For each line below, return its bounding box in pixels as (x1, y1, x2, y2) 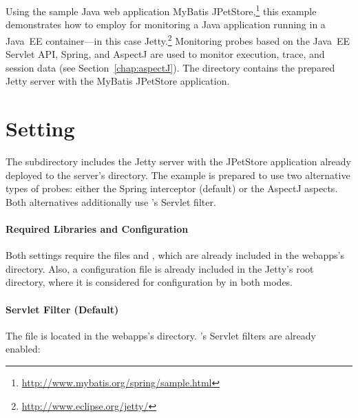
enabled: (6, 342, 41, 356)
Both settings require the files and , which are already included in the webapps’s (6, 248, 344, 262)
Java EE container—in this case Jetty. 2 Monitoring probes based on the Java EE (6, 31, 350, 48)
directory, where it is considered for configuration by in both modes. (6, 275, 293, 289)
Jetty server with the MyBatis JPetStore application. (6, 74, 230, 88)
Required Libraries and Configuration (6, 221, 189, 236)
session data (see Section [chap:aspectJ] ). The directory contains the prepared (6, 60, 335, 74)
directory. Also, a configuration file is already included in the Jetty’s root (6, 261, 314, 275)
